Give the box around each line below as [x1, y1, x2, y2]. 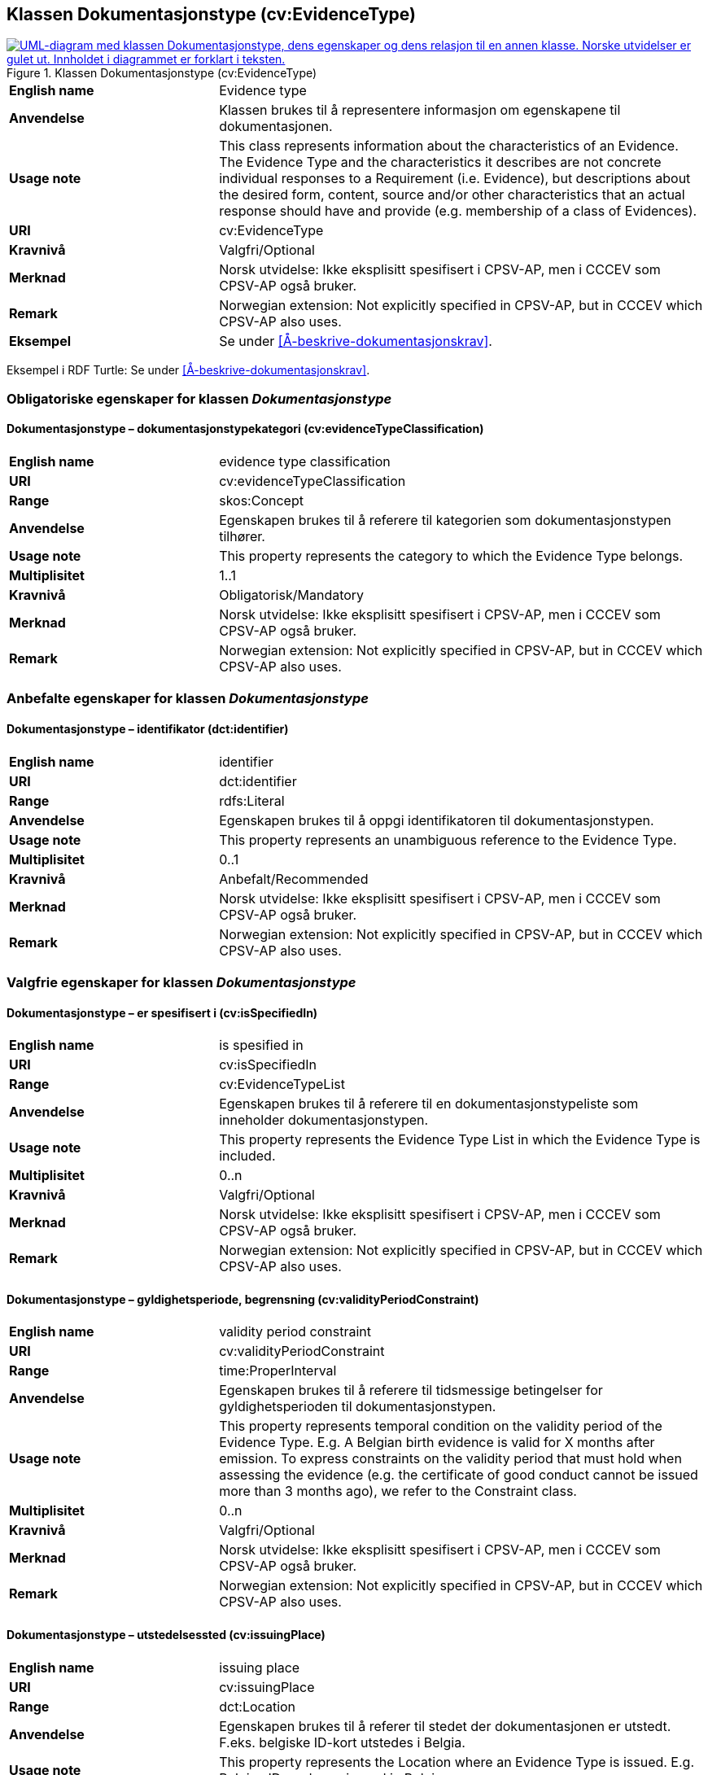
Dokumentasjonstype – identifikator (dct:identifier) [7, 722, 289, 736]
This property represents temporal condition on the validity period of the [219, 1418, 662, 1435]
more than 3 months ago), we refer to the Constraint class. [219, 1483, 577, 1500]
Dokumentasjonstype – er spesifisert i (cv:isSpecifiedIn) [7, 1005, 318, 1020]
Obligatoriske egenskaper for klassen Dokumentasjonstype [7, 390, 392, 407]
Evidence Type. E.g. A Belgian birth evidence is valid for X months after [219, 1434, 655, 1451]
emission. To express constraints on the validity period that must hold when [219, 1450, 682, 1467]
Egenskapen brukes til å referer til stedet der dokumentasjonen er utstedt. [219, 1717, 671, 1734]
